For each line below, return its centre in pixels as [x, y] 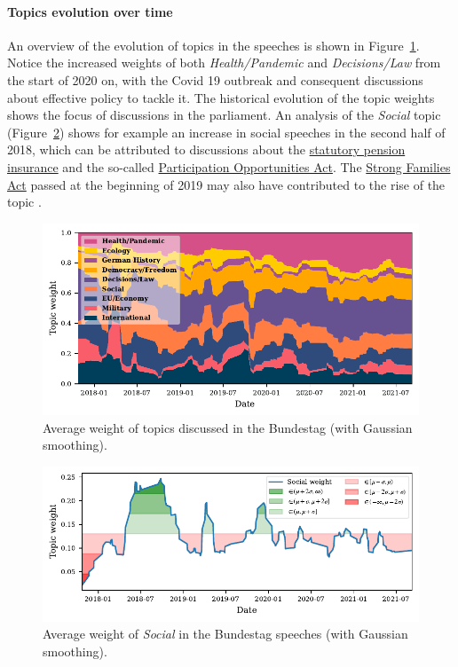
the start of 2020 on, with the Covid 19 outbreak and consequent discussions [215, 79]
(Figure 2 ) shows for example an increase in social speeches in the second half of [226, 132]
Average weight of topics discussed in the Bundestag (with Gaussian [228, 427]
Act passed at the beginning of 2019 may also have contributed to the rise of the [226, 184]
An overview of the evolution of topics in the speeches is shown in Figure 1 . [213, 45]
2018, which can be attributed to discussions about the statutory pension [206, 149]
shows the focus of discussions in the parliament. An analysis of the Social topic [224, 115]
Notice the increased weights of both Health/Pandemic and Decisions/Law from [224, 63]
